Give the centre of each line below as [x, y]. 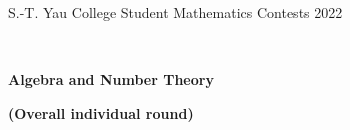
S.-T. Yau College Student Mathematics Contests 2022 [175, 12]
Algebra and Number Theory [111, 79]
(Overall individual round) [101, 112]
